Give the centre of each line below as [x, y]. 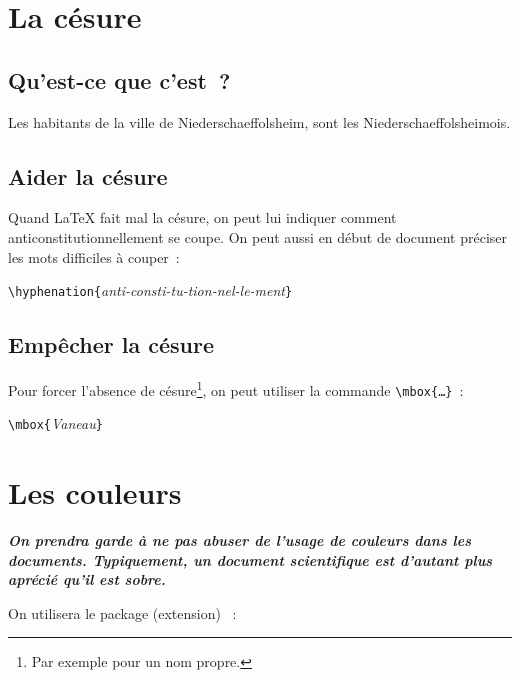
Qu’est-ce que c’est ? [119, 79]
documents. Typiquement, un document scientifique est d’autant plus [250, 559]
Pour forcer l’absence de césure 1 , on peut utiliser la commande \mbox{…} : [236, 388]
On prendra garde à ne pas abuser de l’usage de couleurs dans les [240, 540]
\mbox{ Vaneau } [55, 423]
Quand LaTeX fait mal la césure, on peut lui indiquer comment [202, 217]
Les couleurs [95, 492]
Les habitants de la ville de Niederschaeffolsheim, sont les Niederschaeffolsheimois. [259, 121]
